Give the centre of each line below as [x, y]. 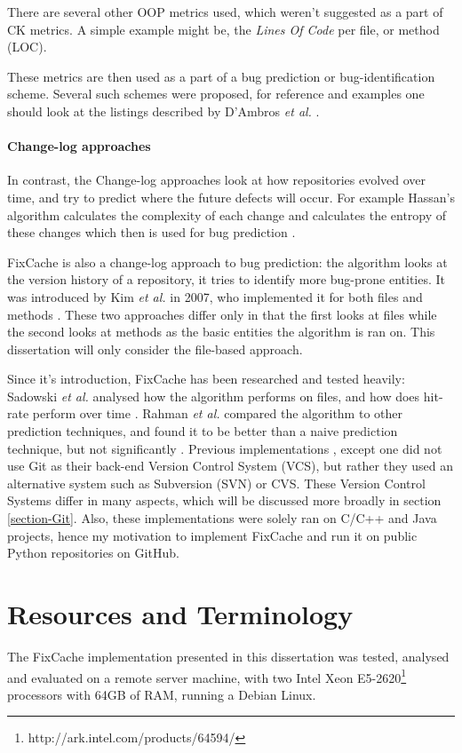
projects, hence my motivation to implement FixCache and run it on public [212, 535]
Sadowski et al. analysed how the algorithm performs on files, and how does [214, 396]
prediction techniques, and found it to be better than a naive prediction [203, 431]
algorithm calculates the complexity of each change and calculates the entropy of [227, 214]
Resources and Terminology [180, 614]
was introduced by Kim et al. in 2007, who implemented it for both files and [215, 296]
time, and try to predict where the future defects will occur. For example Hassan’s [231, 197]
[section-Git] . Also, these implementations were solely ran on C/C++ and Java [222, 518]
